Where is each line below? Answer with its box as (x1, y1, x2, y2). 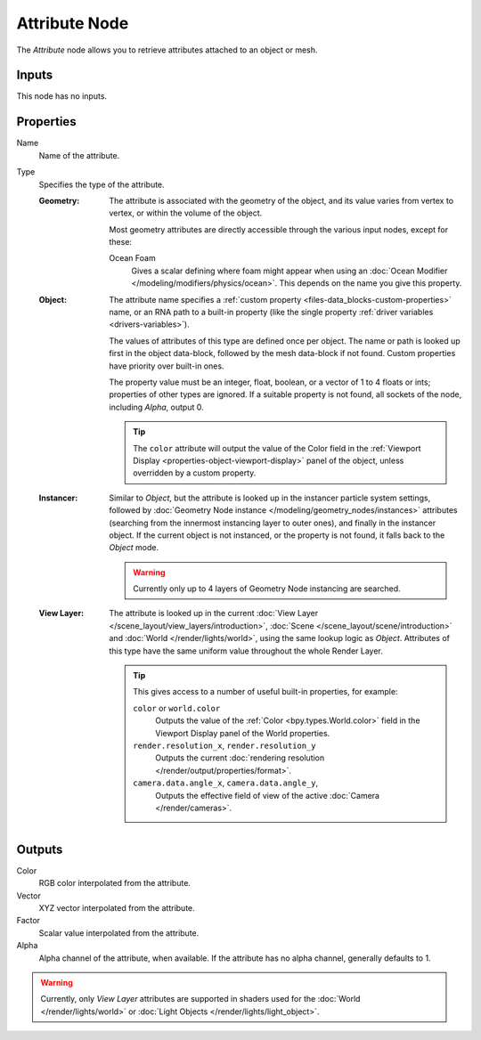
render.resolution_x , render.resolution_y (133, 740, 316, 751)
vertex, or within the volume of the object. (109, 207, 263, 218)
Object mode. (109, 542, 159, 553)
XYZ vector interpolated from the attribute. (38, 903, 195, 914)
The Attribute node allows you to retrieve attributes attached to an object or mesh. (16, 45, 318, 55)
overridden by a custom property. (133, 467, 257, 478)
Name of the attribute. (38, 150, 120, 160)
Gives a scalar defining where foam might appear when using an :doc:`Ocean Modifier (131, 265, 448, 276)
